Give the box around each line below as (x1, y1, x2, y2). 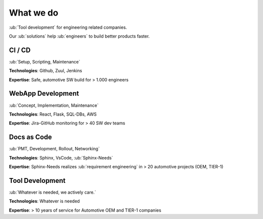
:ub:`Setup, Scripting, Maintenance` (9, 59, 80, 64)
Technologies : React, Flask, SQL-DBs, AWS (9, 111, 97, 117)
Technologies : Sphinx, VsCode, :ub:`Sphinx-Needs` (9, 155, 113, 160)
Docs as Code (9, 133, 52, 141)
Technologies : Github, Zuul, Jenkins (9, 68, 82, 74)
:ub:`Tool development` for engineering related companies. (9, 24, 127, 30)
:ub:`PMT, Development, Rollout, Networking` (9, 146, 100, 152)
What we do (9, 7, 58, 18)
